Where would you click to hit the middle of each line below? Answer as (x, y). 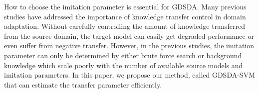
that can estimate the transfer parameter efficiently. (83, 84)
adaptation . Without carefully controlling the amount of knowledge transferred (125, 26)
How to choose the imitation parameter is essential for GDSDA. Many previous (125, 6)
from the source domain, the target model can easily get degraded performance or (129, 36)
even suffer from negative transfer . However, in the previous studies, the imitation (129, 46)
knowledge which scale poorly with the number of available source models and (124, 65)
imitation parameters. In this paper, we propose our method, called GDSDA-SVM (129, 75)
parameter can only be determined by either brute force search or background (123, 55)
